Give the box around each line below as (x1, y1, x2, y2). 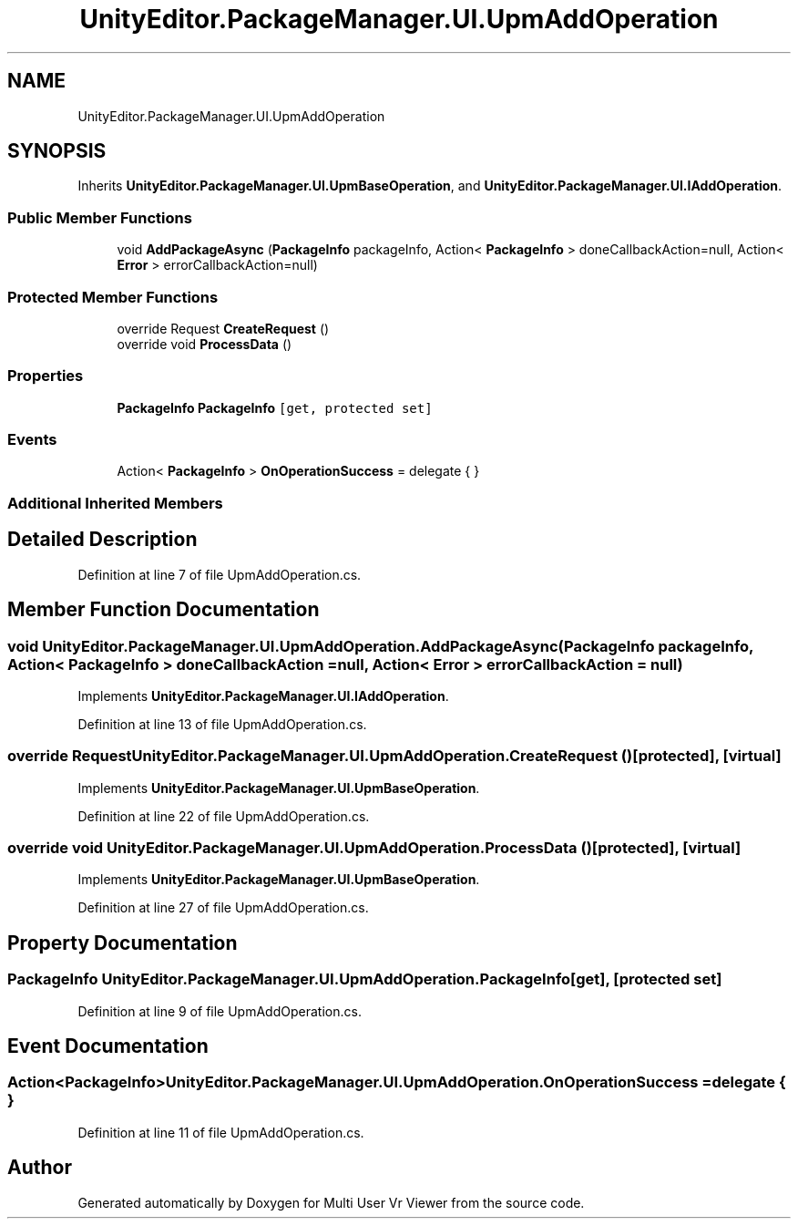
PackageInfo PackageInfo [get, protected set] (117, 399, 433, 416)
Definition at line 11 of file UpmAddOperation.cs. (77, 1124, 364, 1140)
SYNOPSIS (7, 139, 107, 163)
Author (7, 1156, 72, 1180)
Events (7, 430, 57, 449)
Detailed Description (7, 528, 198, 551)
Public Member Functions (7, 208, 192, 227)
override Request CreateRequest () (117, 320, 330, 336)
